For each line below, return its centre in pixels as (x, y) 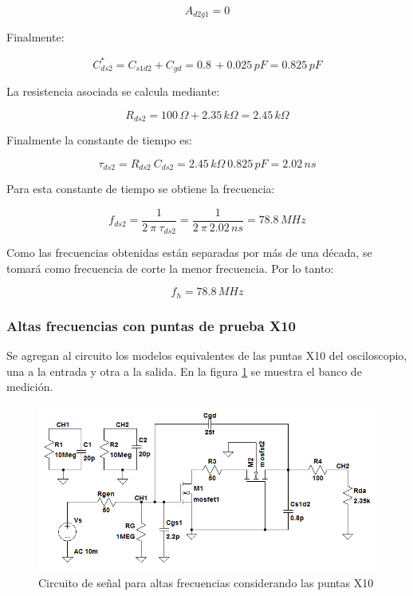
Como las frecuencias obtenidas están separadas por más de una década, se (189, 253)
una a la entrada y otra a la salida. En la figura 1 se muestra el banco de (184, 371)
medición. (30, 387)
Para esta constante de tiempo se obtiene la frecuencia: (141, 189)
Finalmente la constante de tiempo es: (99, 140)
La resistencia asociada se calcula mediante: (113, 91)
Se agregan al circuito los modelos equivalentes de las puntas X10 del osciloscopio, (207, 355)
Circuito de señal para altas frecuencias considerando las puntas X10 (206, 583)
